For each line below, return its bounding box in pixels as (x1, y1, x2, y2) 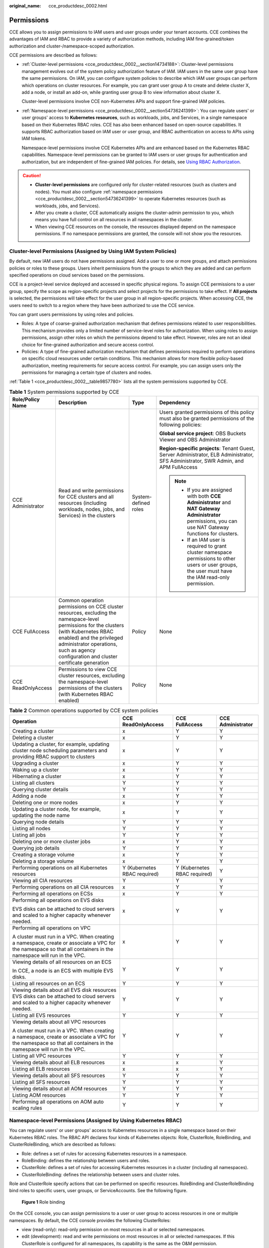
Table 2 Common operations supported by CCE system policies (9, 707, 159, 714)
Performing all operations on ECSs (12, 890, 93, 897)
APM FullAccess (159, 464, 198, 471)
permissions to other (187, 555, 236, 562)
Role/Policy (12, 396, 40, 403)
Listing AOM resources (12, 1091, 66, 1098)
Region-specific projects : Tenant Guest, (159, 445, 255, 452)
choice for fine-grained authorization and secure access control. (21, 341, 154, 347)
